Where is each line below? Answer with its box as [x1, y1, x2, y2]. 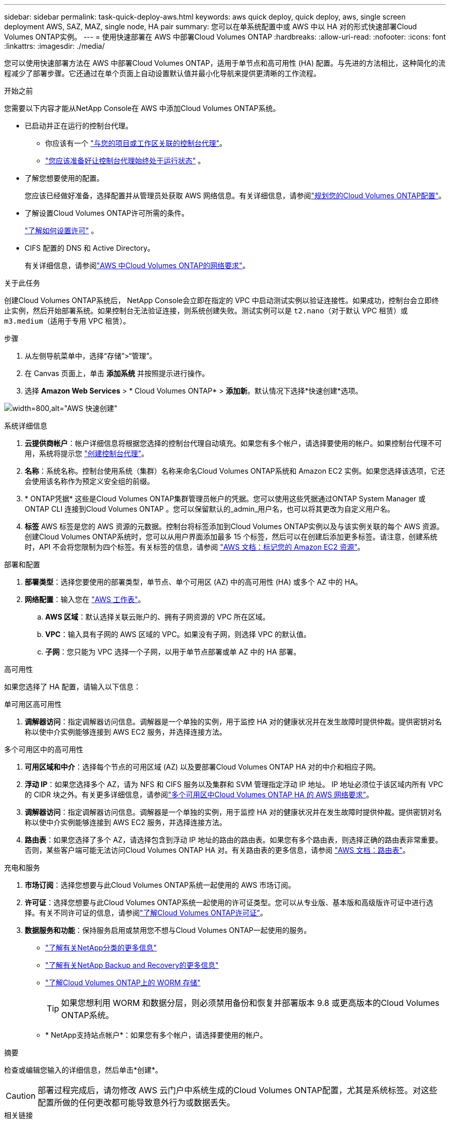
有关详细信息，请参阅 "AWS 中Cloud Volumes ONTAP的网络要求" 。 [25, 261, 250, 270]
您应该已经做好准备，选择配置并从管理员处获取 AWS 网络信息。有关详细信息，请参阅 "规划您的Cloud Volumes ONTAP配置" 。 [25, 191, 446, 200]
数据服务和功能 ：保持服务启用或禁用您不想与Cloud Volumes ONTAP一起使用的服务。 [25, 926, 311, 934]
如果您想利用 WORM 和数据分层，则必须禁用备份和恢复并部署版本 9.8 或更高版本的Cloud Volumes [61, 998, 440, 1008]
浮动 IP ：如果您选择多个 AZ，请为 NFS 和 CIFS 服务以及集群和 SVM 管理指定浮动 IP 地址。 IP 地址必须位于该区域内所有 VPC [25, 780, 443, 789]
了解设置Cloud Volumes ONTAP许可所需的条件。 [25, 209, 189, 217]
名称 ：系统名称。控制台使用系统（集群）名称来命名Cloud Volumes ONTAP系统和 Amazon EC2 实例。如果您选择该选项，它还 [25, 466, 445, 475]
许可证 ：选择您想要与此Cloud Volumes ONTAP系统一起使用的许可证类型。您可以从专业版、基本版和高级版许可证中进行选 [25, 898, 434, 907]
